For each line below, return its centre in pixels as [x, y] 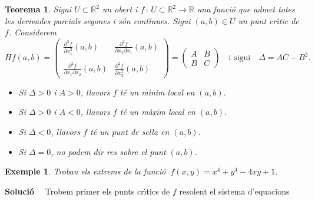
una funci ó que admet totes [246, 9]
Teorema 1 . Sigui [38, 9]
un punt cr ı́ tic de [268, 20]
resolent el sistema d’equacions [234, 191]
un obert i [120, 9]
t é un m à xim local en [157, 112]
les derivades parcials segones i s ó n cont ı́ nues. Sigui [98, 20]
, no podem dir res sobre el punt [108, 151]
